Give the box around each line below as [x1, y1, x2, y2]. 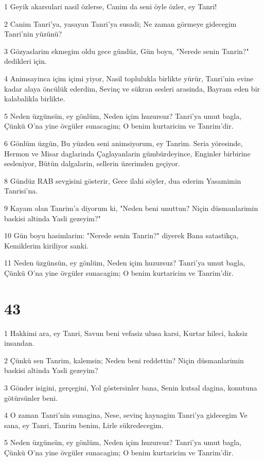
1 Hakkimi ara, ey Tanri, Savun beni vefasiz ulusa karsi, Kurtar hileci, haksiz [4, 327, 248, 338]
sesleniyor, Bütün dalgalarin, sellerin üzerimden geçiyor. [4, 158, 180, 169]
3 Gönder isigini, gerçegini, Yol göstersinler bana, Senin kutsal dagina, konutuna [4, 382, 257, 393]
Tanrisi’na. [4, 185, 38, 196]
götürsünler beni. [4, 392, 58, 403]
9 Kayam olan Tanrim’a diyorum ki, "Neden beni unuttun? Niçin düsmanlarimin [4, 202, 258, 213]
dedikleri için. [4, 56, 47, 66]
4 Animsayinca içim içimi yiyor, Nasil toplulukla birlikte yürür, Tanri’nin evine [4, 73, 254, 83]
